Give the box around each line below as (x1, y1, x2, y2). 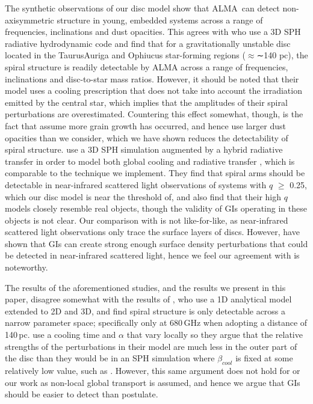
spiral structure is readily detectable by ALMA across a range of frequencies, (5, 60, 288, 73)
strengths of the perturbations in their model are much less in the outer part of (5, 340, 297, 352)
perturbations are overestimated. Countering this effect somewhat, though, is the (5, 108, 303, 120)
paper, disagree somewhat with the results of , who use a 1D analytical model (5, 293, 292, 305)
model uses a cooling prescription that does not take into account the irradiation (5, 84, 302, 97)
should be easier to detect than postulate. (5, 388, 158, 400)
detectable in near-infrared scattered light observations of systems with (5, 178, 267, 191)
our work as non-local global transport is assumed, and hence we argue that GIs (5, 376, 300, 388)
